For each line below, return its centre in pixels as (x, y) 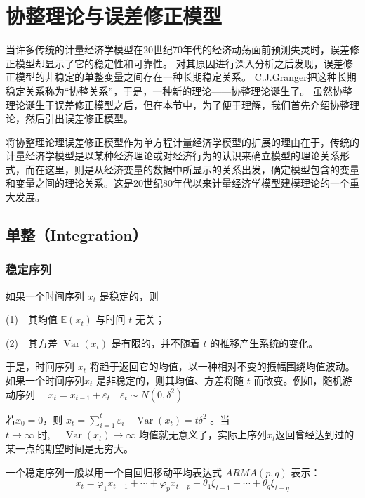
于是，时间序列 (40, 366)
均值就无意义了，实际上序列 (203, 434)
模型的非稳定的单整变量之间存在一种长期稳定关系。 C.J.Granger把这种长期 (186, 77)
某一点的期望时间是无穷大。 (69, 448)
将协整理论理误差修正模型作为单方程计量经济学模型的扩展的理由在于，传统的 (182, 142)
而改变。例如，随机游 (303, 380)
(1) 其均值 (32, 319)
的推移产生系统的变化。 (264, 342)
